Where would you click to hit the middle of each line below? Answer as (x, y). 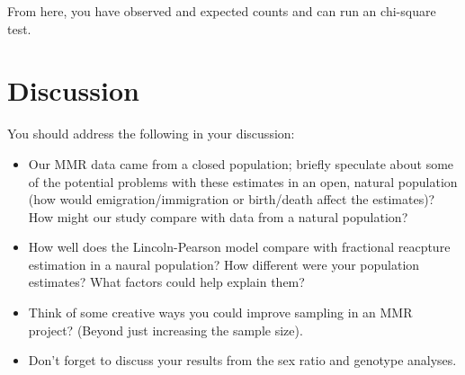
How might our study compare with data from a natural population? (218, 216)
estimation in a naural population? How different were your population (224, 264)
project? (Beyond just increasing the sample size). (165, 330)
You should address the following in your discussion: (151, 134)
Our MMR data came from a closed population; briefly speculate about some (241, 163)
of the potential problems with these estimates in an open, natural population (243, 181)
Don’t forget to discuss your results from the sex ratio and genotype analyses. (242, 360)
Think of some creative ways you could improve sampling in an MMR (220, 312)
